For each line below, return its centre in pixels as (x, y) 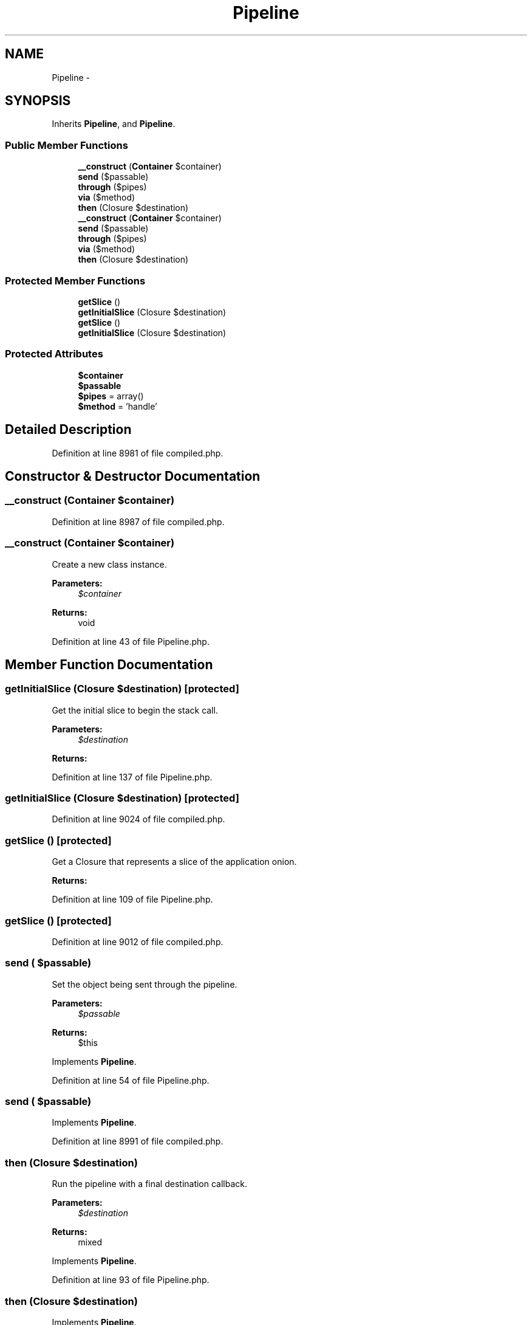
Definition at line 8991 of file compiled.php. (138, 1141)
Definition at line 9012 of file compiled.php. (138, 941)
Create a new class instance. (109, 564)
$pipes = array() (111, 396)
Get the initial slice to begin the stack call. (135, 710)
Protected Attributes (54, 354)
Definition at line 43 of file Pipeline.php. (131, 641)
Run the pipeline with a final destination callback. (150, 1184)
